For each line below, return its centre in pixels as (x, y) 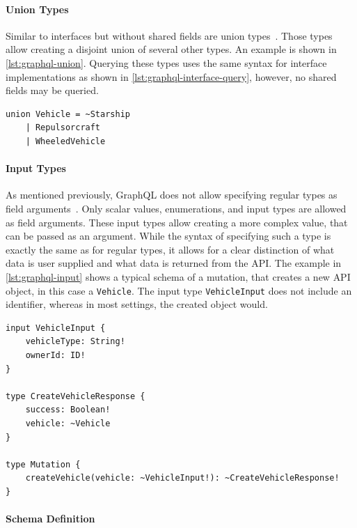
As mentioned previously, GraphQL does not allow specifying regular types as (172, 195)
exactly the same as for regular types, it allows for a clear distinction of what (170, 249)
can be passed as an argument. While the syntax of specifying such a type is (168, 236)
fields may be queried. (52, 90)
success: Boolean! (68, 410)
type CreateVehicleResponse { (76, 396)
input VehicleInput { (56, 328)
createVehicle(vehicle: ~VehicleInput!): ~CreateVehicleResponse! (182, 478)
